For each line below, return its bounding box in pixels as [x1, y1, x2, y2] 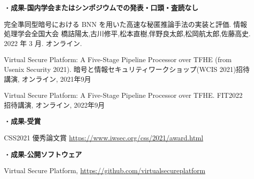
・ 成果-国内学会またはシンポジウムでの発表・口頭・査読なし [4, 2, 199, 12]
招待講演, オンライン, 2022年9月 [4, 99, 105, 110]
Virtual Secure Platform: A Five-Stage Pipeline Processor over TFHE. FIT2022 [4, 90, 243, 100]
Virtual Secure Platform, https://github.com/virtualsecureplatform [4, 165, 206, 176]
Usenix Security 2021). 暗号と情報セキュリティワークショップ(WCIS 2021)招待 [4, 64, 250, 74]
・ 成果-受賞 [4, 116, 41, 126]
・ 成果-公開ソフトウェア [4, 149, 82, 159]
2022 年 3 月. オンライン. [4, 38, 82, 48]
